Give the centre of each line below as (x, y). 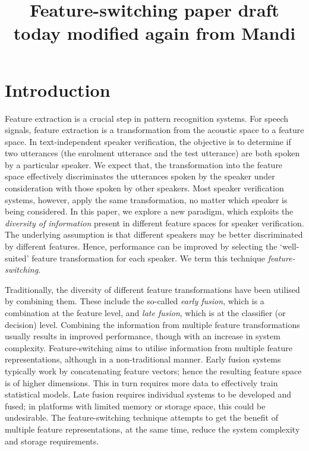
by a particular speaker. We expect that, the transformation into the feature (144, 164)
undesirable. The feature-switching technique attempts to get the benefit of (141, 417)
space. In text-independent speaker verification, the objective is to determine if (148, 141)
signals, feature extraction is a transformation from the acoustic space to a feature (154, 130)
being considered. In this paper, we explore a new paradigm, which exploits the (149, 211)
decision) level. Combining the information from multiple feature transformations (152, 324)
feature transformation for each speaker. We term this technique (149, 258)
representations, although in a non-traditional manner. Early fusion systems (143, 359)
